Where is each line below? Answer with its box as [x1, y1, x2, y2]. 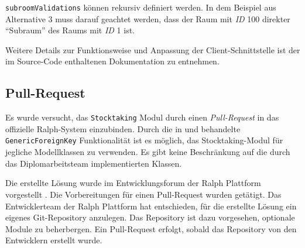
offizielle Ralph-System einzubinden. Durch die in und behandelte [5, 122, 241, 135]
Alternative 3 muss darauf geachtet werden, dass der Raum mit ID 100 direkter [5, 12, 290, 25]
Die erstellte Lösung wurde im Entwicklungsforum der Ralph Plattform [5, 177, 261, 189]
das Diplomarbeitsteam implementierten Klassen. [5, 157, 182, 169]
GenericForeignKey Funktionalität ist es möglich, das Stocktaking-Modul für [5, 134, 283, 146]
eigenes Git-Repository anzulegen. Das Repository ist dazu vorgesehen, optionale [5, 211, 295, 223]
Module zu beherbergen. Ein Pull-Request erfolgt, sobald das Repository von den [5, 222, 297, 235]
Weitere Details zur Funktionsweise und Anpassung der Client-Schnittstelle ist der [5, 43, 300, 56]
